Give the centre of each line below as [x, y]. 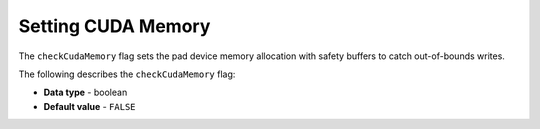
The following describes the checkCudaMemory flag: [127, 74]
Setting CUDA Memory [114, 26]
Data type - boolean [85, 92]
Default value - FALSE [89, 106]
